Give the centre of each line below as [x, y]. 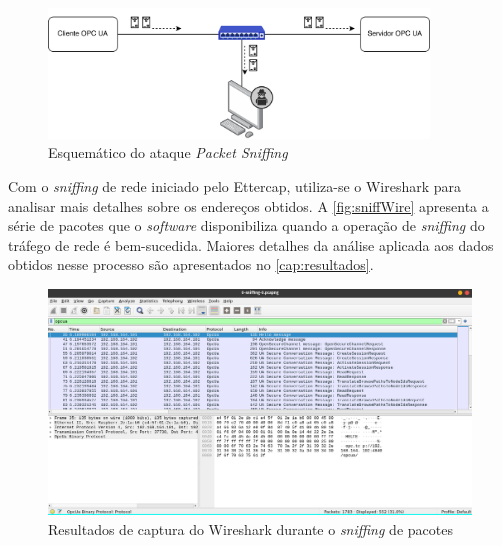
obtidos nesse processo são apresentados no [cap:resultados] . [191, 264]
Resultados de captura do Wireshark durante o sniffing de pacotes [250, 529]
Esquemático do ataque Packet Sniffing [168, 152]
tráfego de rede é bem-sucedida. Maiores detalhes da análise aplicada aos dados [251, 244]
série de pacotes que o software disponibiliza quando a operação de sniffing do [246, 225]
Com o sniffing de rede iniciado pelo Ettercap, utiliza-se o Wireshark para [235, 185]
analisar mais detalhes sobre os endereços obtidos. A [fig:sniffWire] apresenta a [248, 205]
